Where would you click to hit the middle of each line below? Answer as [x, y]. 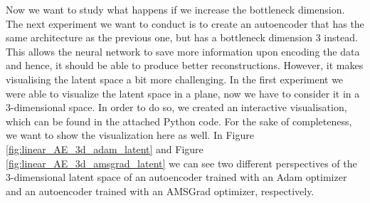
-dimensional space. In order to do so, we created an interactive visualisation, [179, 107]
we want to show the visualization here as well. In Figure [130, 135]
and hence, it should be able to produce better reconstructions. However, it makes [185, 65]
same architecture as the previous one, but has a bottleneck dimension [159, 37]
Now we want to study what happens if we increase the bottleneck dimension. [175, 9]
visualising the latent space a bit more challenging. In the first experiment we [175, 79]
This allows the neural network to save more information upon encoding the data [183, 51]
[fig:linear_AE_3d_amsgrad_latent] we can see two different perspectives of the [181, 163]
